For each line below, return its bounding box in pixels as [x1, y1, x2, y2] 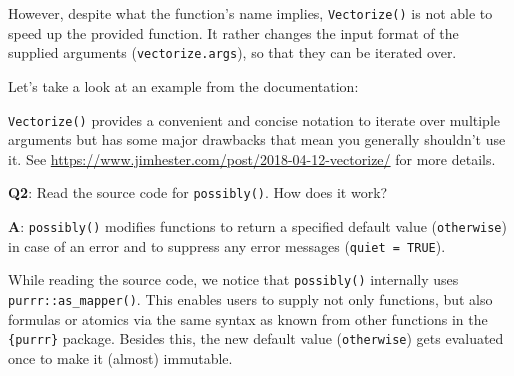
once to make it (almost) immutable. [8, 347, 233, 368]
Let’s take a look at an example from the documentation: [8, 75, 359, 96]
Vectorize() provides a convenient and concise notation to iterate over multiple [8, 109, 501, 130]
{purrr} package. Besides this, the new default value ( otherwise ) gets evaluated [8, 328, 504, 349]
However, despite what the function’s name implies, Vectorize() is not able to [8, 3, 493, 23]
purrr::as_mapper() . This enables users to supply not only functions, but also [8, 288, 493, 309]
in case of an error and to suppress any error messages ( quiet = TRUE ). [8, 235, 446, 256]
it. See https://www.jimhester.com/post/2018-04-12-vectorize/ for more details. [8, 148, 496, 169]
